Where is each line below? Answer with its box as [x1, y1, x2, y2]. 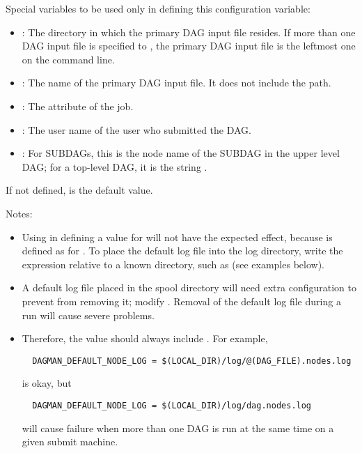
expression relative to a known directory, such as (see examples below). [22, 256, 324, 271]
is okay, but [22, 376, 72, 390]
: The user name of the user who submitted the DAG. [22, 122, 251, 137]
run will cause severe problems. [22, 307, 155, 322]
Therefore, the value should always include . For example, [22, 331, 268, 346]
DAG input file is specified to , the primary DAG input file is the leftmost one [22, 38, 356, 53]
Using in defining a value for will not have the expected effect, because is [22, 229, 333, 244]
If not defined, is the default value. [6, 183, 153, 197]
